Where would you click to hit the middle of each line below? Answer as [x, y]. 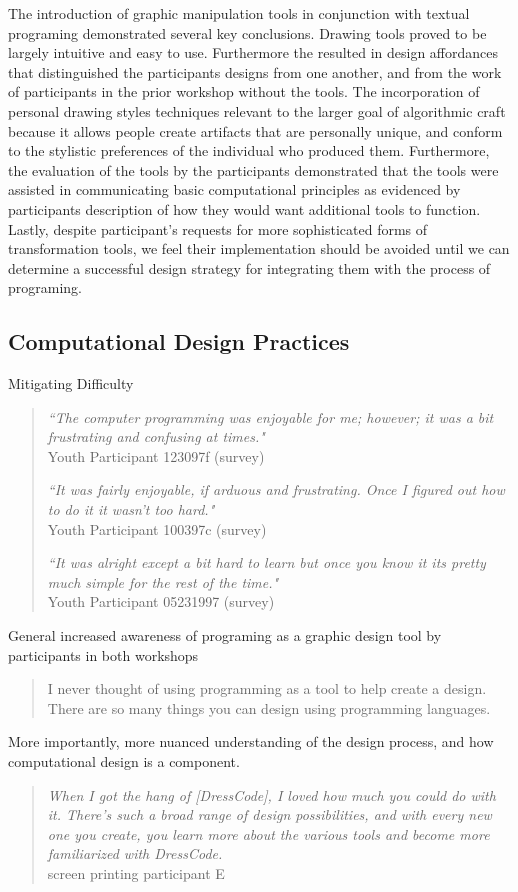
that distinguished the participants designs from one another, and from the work [255, 71]
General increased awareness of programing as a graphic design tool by [225, 635]
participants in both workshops [103, 654]
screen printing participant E [136, 872]
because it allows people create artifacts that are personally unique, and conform [255, 130]
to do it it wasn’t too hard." [131, 509]
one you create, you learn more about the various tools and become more [268, 833]
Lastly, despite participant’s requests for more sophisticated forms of [218, 228]
